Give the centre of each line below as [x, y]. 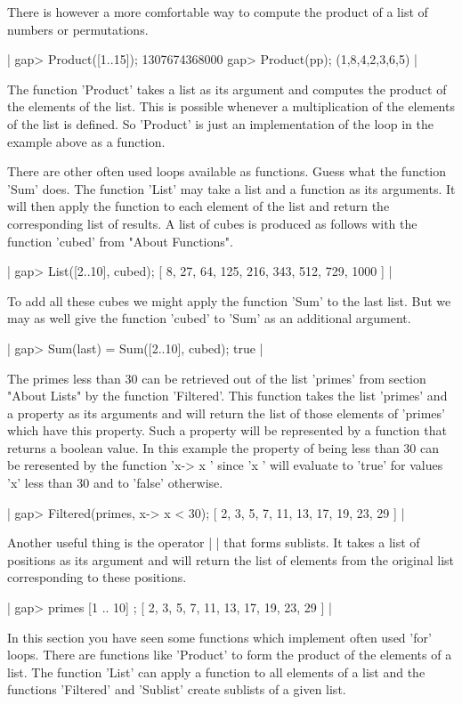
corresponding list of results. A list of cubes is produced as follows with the [212, 223]
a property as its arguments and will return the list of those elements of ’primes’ [226, 413]
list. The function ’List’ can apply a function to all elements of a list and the [216, 672]
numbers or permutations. [78, 29]
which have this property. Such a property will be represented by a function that [227, 430]
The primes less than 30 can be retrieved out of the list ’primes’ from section [217, 378]
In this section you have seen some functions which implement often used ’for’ [219, 637]
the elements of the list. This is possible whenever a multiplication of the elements [231, 106]
